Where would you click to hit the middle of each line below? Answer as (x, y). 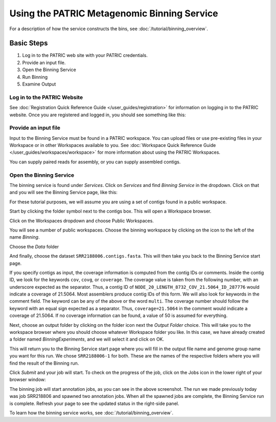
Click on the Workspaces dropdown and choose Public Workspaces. (82, 221)
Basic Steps (29, 43)
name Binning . (25, 237)
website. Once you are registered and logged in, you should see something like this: (98, 115)
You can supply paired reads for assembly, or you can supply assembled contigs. (95, 162)
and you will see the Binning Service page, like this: (63, 193)
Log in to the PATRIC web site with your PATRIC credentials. (85, 55)
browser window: (28, 379)
